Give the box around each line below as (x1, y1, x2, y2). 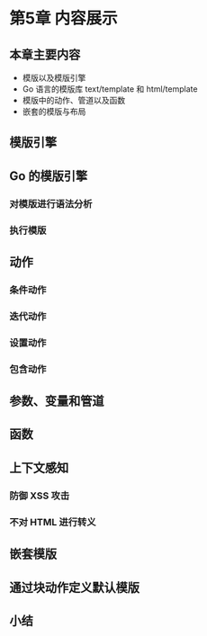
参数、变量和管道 (9, 393, 104, 409)
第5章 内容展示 (9, 8, 119, 29)
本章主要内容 (9, 47, 81, 62)
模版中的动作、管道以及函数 (22, 95, 126, 105)
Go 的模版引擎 (9, 168, 88, 184)
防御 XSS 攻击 (9, 489, 70, 502)
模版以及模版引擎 (22, 73, 86, 83)
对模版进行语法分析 (9, 197, 93, 210)
